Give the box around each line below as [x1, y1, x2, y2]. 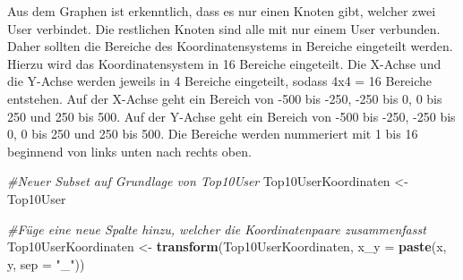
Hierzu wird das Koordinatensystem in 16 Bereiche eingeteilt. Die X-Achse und [7, 54, 442, 72]
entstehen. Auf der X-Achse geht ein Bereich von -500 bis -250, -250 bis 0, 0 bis [7, 89, 442, 107]
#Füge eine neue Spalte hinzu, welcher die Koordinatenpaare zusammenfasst [7, 219, 426, 238]
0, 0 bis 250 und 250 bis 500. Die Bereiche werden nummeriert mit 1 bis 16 [7, 124, 418, 143]
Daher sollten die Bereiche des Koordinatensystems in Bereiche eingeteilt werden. [7, 37, 453, 55]
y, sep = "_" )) [7, 254, 85, 273]
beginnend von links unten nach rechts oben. [7, 141, 252, 160]
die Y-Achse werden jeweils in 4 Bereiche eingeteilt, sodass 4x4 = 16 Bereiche [7, 72, 433, 90]
